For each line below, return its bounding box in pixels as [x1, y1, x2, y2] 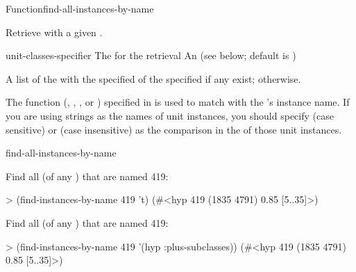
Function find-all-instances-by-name [6, 1, 154, 15]
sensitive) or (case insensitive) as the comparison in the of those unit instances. [6, 122, 342, 136]
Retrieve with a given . [6, 24, 103, 39]
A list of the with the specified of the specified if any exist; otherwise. [6, 71, 301, 86]
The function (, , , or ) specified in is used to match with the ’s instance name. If [6, 95, 350, 109]
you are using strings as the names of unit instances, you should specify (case [6, 108, 334, 122]
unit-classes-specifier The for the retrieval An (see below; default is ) [6, 48, 296, 63]
